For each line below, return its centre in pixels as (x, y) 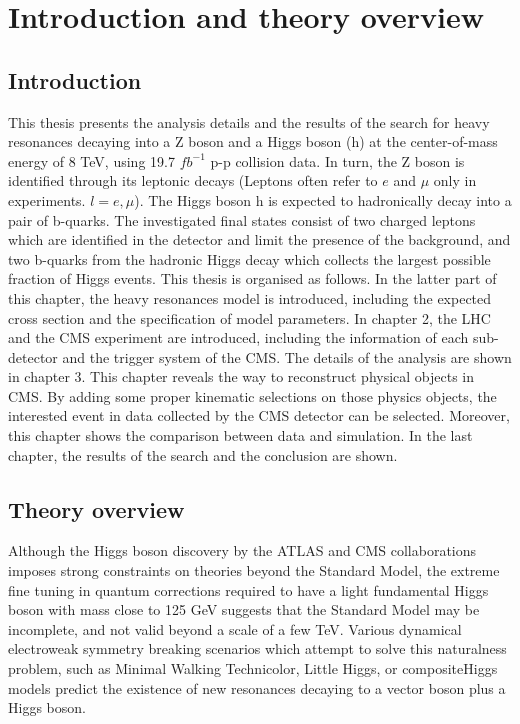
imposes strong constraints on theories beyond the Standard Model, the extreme (254, 570)
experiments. (47, 199)
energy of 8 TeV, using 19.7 (91, 160)
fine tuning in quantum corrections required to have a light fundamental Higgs (248, 589)
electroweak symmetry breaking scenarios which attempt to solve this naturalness (257, 648)
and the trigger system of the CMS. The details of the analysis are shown (287, 356)
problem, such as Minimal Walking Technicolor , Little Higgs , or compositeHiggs (253, 668)
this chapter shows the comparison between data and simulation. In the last (240, 435)
